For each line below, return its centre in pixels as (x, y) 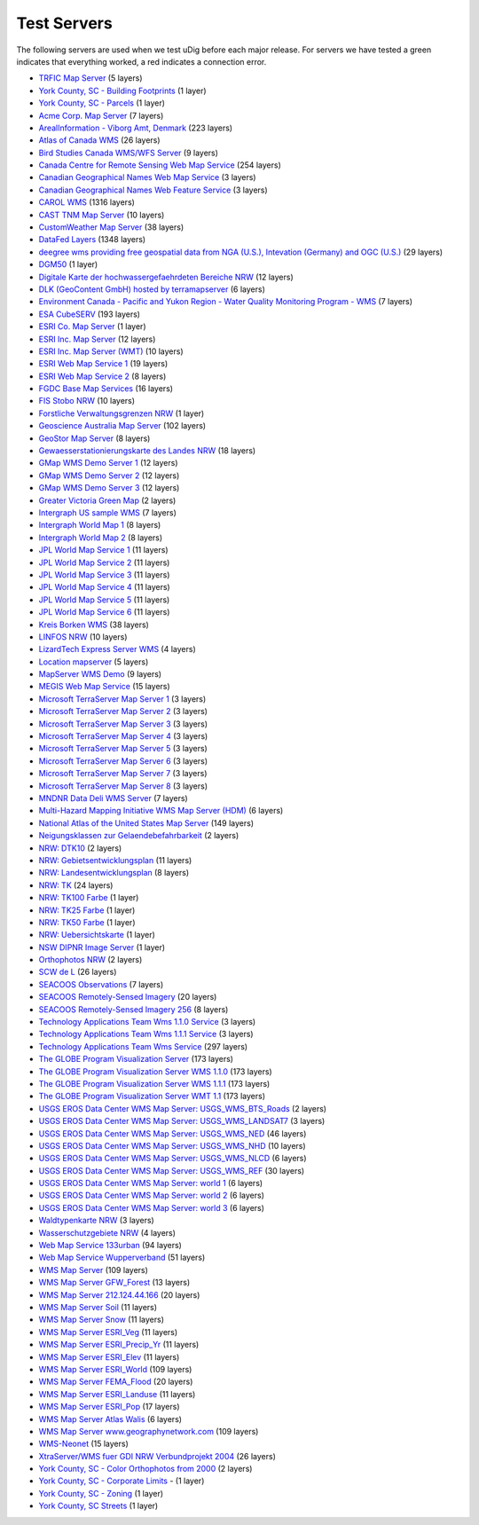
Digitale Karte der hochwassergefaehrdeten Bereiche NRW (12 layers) (166, 277)
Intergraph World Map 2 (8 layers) (101, 538)
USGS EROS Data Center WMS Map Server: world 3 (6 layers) (152, 1207)
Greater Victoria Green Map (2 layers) (107, 500)
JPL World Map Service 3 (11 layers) (104, 574)
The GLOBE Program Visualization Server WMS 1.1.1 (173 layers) (154, 1083)
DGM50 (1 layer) (68, 264)
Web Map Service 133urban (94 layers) (110, 1246)
